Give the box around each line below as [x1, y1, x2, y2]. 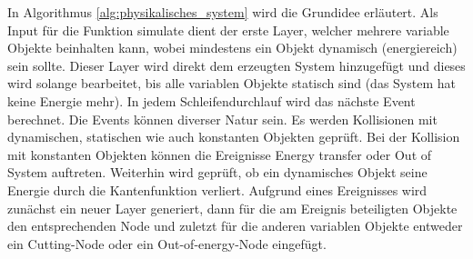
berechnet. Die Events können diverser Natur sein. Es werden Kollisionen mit [7, 109, 438, 128]
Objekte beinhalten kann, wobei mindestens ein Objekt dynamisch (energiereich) [7, 38, 458, 57]
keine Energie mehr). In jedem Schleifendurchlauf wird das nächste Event [7, 91, 416, 110]
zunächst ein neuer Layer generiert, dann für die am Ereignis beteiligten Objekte [7, 198, 458, 217]
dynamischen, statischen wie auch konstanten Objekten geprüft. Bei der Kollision [7, 127, 460, 146]
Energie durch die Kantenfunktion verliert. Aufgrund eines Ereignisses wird [7, 180, 428, 199]
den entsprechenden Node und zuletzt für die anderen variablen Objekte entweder [7, 216, 463, 235]
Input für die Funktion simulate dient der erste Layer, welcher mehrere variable [7, 20, 449, 39]
